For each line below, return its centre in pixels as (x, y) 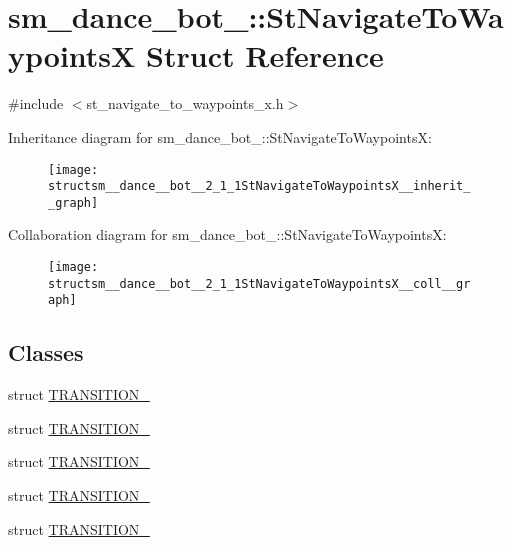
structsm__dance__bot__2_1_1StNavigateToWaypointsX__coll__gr (259, 283)
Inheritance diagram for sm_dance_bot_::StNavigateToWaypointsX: (220, 136)
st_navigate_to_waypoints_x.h (185, 103)
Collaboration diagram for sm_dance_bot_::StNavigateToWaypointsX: (227, 234)
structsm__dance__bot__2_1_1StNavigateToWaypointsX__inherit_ (259, 186)
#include (36, 103)
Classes (46, 352)
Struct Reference (265, 55)
